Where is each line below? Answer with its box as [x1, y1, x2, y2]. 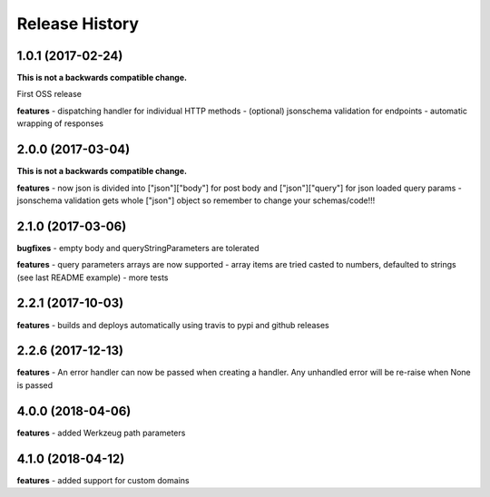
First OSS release [16, 89, 82, 100]
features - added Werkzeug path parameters [16, 427, 186, 438]
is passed [16, 379, 54, 390]
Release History [16, 14, 140, 34]
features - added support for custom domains [16, 474, 190, 485]
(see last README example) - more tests [16, 272, 169, 283]
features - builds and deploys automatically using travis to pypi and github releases [16, 319, 330, 330]
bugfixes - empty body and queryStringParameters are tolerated [16, 242, 260, 253]
